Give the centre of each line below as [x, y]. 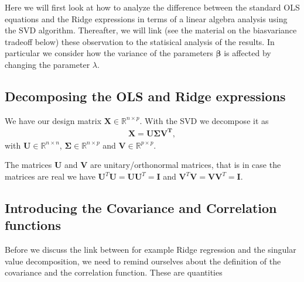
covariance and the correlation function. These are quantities [114, 272]
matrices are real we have [50, 176]
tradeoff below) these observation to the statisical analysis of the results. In [140, 41]
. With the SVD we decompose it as [204, 120]
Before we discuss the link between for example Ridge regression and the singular [151, 250]
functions [33, 225]
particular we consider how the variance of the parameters [109, 53]
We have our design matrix [53, 120]
